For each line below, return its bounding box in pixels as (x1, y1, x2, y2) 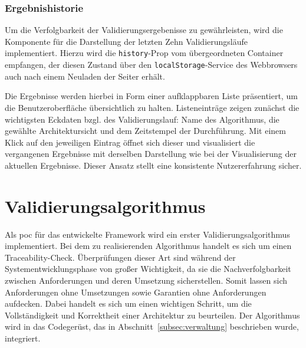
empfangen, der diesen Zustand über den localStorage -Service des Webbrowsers (5, 58, 298, 71)
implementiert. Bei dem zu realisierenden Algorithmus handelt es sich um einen (5, 239, 292, 252)
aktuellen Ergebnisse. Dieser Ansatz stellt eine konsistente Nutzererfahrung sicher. (5, 159, 302, 171)
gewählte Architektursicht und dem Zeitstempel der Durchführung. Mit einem (5, 124, 286, 137)
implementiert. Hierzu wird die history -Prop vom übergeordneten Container (5, 47, 284, 59)
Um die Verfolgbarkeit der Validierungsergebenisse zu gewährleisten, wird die (5, 24, 283, 36)
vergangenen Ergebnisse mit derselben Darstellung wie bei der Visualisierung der (5, 147, 297, 160)
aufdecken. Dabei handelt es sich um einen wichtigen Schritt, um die (5, 297, 252, 310)
